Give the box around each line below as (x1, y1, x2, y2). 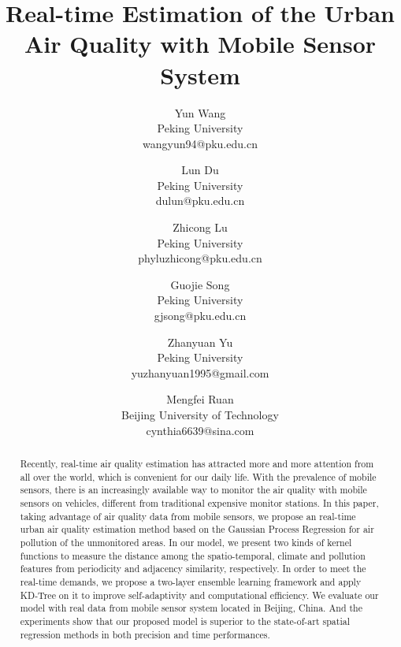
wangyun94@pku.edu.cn (143, 135, 258, 151)
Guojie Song (170, 276, 230, 292)
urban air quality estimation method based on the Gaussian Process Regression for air (20, 522, 374, 536)
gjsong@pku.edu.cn (154, 307, 247, 324)
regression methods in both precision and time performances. (20, 627, 270, 641)
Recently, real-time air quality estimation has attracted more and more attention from (20, 456, 374, 470)
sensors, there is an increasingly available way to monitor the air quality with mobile (20, 483, 367, 496)
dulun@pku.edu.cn (155, 192, 245, 209)
